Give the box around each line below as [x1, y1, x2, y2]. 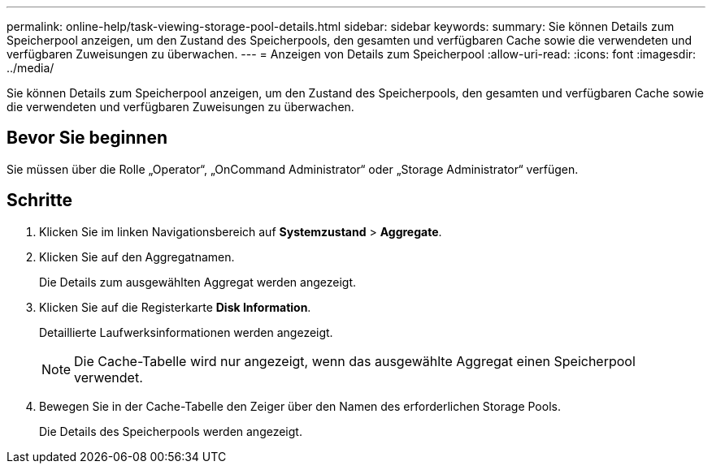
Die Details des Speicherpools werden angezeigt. [39, 424, 302, 438]
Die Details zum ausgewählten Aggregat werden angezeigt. [39, 274, 357, 289]
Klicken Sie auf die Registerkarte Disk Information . [39, 300, 311, 314]
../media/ [7, 61, 54, 75]
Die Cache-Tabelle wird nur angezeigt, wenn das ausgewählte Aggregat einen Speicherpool [74, 352, 636, 369]
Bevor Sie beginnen [7, 127, 168, 149]
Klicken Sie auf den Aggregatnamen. [39, 249, 235, 264]
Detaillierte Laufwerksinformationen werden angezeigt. [39, 325, 333, 339]
